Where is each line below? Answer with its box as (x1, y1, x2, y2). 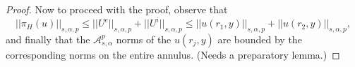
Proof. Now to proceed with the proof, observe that (6, 2, 228, 16)
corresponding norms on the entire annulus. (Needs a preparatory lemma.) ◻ (6, 47, 340, 61)
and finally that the (6, 31, 90, 46)
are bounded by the (217, 31, 302, 46)
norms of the (116, 31, 172, 46)
